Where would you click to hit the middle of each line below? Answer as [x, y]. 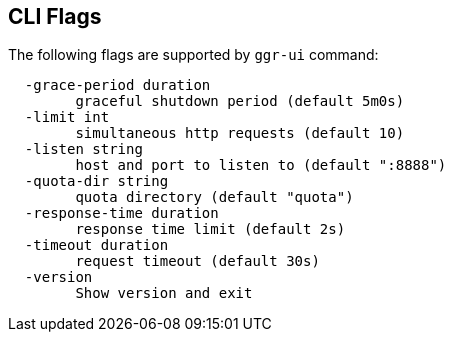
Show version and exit [164, 293]
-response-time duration [121, 213]
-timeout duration [96, 245]
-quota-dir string [96, 181]
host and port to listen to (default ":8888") [261, 165]
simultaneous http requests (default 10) [240, 133]
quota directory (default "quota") [214, 197]
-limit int [67, 117]
